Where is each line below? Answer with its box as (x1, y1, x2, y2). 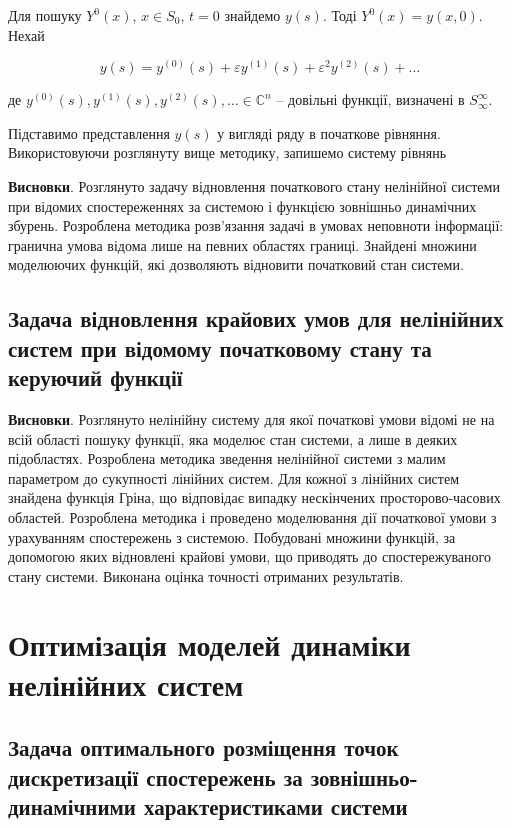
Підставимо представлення (8, 122, 170, 143)
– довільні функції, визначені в (276, 89, 465, 110)
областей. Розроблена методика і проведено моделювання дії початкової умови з (8, 506, 497, 527)
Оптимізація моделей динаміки (8, 624, 411, 665)
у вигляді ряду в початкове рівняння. (217, 122, 441, 143)
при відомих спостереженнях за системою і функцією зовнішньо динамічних (8, 195, 477, 216)
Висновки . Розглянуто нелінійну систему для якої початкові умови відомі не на (8, 408, 495, 429)
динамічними (8, 791, 136, 822)
